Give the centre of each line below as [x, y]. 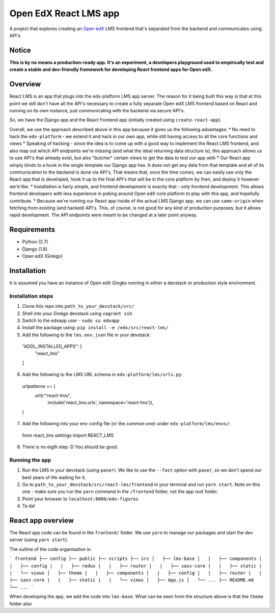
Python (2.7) [35, 242]
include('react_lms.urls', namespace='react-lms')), [101, 403]
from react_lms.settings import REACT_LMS [68, 435]
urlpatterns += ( [39, 386]
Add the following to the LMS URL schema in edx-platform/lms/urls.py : [102, 375]
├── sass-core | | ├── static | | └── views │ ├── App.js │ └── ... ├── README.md [132, 580]
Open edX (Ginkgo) [43, 256]
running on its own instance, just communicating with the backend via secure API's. [97, 110]
